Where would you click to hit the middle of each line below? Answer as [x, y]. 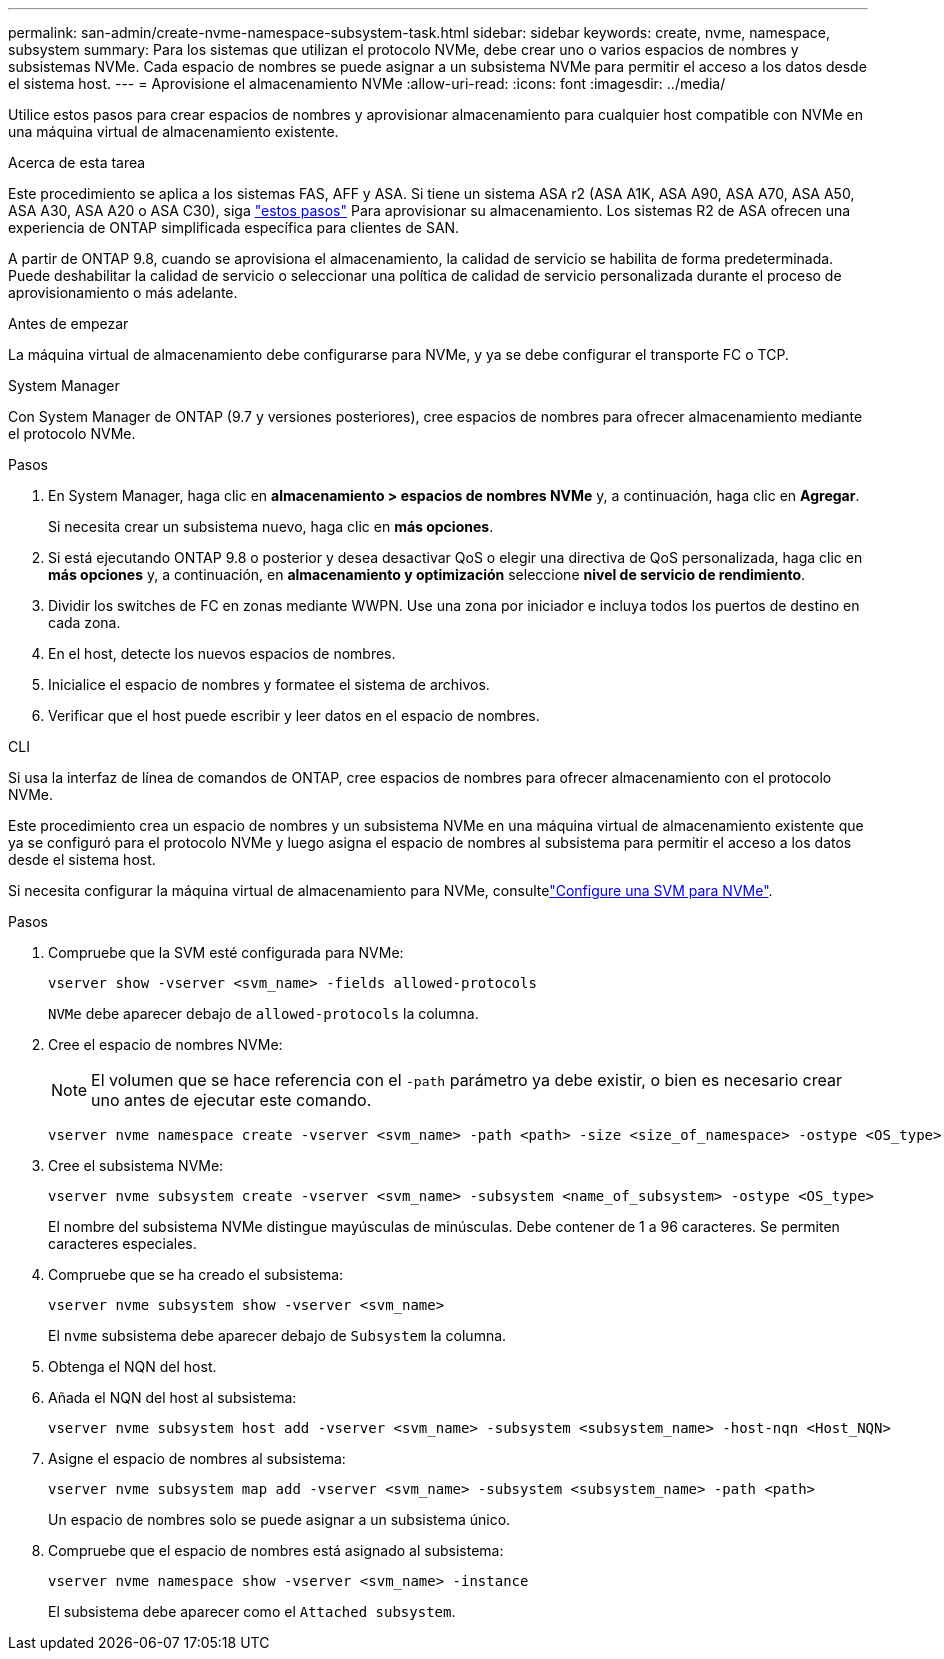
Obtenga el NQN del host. [132, 1366]
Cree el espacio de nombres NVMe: [165, 1044]
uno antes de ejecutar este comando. [231, 1100]
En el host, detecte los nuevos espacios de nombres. [222, 653]
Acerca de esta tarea [77, 162]
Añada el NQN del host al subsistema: [172, 1397]
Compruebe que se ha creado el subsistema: [196, 1274]
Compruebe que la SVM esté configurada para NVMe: [226, 952]
